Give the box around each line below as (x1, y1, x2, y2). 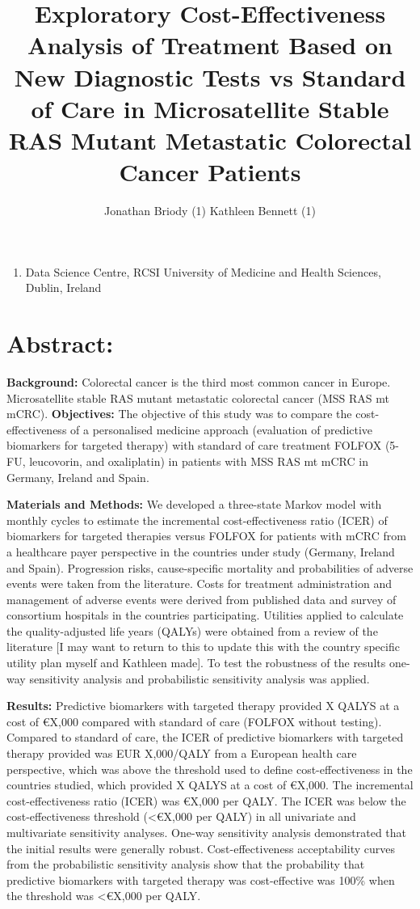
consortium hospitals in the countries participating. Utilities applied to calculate (6, 607, 404, 624)
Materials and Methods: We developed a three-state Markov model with (6, 496, 382, 513)
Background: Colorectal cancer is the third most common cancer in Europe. (6, 373, 391, 390)
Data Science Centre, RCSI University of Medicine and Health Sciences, (25, 263, 381, 280)
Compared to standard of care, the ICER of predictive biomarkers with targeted (6, 729, 404, 746)
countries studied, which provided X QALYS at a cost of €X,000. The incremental (6, 776, 414, 793)
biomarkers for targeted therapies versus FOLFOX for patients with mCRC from (6, 527, 406, 544)
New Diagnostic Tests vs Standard (14, 60, 406, 93)
